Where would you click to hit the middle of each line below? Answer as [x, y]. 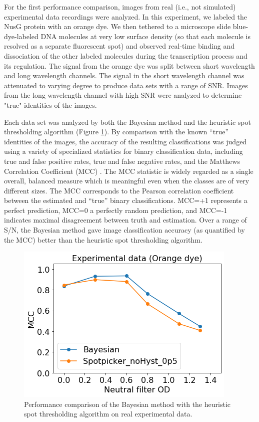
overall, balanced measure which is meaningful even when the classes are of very [127, 181]
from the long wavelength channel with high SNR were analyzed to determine [123, 95]
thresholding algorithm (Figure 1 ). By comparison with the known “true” [116, 132]
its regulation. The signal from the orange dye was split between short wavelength [129, 65]
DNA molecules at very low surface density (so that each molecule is [145, 36]
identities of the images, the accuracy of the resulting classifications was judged [125, 141]
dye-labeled [21, 36]
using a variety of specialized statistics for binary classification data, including [123, 151]
